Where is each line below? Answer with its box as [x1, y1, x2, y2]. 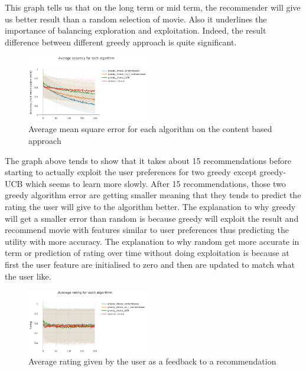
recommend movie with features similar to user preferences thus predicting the [5, 224, 289, 236]
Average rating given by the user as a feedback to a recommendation [28, 355, 276, 367]
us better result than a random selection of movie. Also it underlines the [5, 12, 267, 25]
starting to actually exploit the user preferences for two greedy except [5, 166, 257, 178]
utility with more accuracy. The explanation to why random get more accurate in [5, 235, 300, 247]
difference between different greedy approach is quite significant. [5, 35, 237, 48]
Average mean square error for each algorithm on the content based [28, 123, 272, 135]
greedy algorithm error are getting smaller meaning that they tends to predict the [5, 189, 301, 201]
